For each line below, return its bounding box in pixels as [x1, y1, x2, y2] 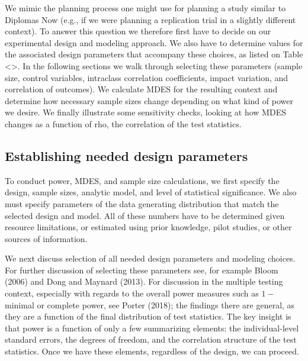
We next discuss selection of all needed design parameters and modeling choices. [5, 252, 296, 265]
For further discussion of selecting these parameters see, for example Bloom [5, 263, 278, 276]
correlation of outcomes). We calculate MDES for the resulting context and [5, 83, 278, 95]
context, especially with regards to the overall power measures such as [5, 287, 259, 299]
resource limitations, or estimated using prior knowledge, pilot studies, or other [5, 221, 292, 233]
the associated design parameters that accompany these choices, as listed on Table [5, 48, 303, 60]
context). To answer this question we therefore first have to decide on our [5, 25, 271, 37]
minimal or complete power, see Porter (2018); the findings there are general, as [5, 298, 295, 311]
